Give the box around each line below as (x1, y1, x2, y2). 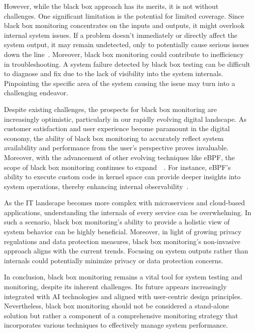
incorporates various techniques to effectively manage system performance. (4, 320, 228, 330)
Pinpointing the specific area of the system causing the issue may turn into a (4, 78, 235, 88)
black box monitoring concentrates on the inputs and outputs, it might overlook (4, 20, 245, 30)
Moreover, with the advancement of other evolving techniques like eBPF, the (4, 152, 235, 162)
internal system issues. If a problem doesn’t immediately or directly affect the (4, 29, 238, 40)
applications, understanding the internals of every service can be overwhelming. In (4, 207, 252, 217)
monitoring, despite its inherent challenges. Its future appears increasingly (4, 281, 227, 292)
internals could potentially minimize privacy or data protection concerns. (4, 255, 224, 265)
